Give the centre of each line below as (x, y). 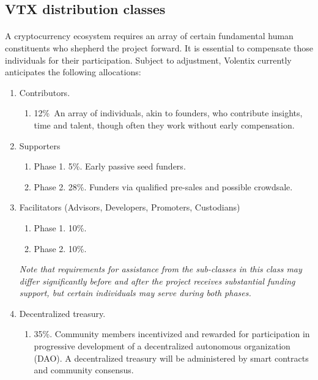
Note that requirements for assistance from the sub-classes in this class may (161, 269)
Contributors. (45, 92)
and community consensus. (84, 370)
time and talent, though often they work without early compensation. (164, 125)
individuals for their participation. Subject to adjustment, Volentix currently (148, 60)
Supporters (40, 145)
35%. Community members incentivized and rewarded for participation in (172, 334)
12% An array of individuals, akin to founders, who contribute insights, (168, 113)
